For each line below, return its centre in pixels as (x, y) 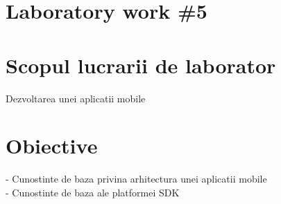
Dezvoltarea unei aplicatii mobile (76, 98)
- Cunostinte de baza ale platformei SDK (93, 192)
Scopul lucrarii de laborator (141, 65)
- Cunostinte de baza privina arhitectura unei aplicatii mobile (136, 179)
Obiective (52, 146)
